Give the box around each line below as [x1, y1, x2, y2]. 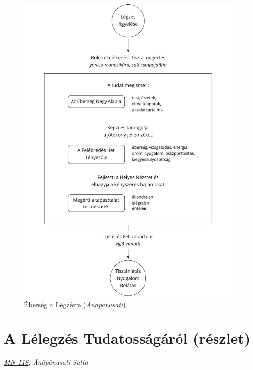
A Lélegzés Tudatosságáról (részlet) [4, 328, 251, 348]
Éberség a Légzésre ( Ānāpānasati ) [24, 299, 126, 309]
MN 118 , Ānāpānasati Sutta [4, 357, 88, 367]
